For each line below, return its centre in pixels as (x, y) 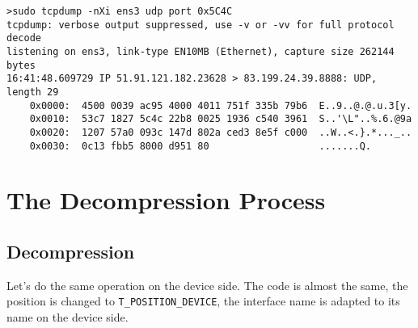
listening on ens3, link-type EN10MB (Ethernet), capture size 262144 (201, 51)
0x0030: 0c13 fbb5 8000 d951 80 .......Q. (201, 146)
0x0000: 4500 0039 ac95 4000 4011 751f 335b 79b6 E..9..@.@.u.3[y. (221, 105)
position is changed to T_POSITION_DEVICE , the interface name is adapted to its (203, 301)
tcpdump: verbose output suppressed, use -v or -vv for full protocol (201, 25)
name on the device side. (68, 317)
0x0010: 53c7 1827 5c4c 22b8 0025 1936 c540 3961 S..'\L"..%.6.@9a (221, 119)
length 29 (33, 92)
